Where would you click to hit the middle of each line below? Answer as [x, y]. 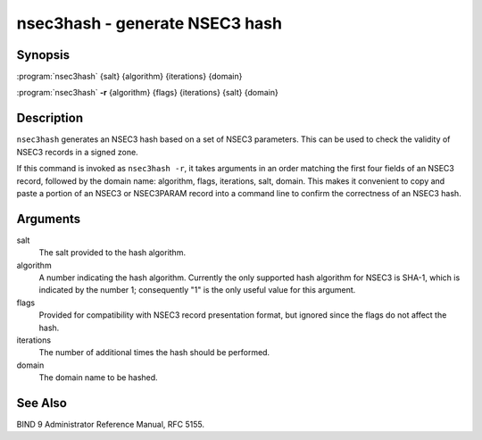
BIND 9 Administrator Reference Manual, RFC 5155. [111, 425]
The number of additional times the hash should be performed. [154, 353]
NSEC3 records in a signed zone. [77, 152]
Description [50, 118]
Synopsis [43, 55]
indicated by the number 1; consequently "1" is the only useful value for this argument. [197, 290]
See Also [42, 403]
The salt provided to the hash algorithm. [112, 253]
